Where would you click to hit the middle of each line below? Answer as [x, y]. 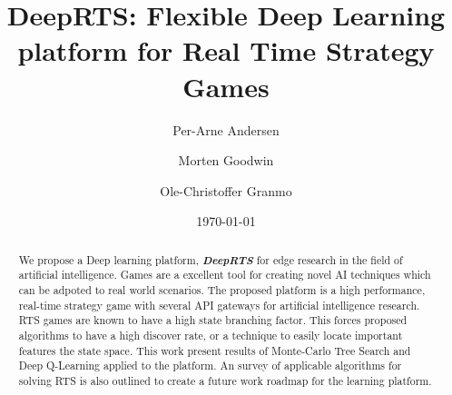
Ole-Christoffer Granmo [226, 190]
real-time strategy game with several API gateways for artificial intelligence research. [219, 305]
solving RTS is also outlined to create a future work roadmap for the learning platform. [225, 380]
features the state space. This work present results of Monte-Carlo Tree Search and [215, 350]
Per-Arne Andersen [226, 129]
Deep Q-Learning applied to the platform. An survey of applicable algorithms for [210, 365]
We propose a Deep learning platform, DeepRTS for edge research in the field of [211, 259]
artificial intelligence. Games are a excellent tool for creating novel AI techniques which [225, 275]
